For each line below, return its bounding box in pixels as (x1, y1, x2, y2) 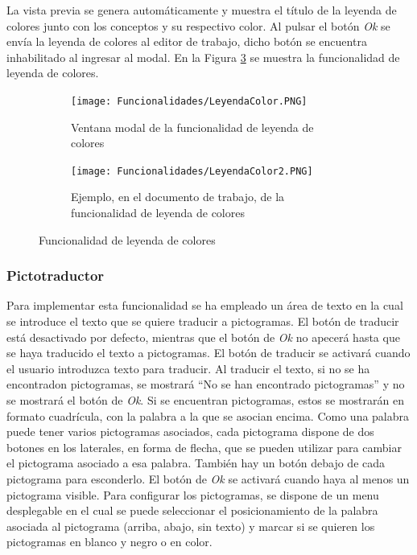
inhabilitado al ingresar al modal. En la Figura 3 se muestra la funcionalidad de (6, 48, 400, 65)
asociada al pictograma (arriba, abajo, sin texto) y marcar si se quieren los (6, 517, 375, 534)
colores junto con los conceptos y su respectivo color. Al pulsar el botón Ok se (6, 17, 390, 34)
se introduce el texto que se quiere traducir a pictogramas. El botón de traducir (6, 313, 399, 330)
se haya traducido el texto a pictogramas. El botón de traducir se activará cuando (6, 344, 411, 361)
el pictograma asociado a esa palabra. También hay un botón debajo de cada (6, 454, 386, 471)
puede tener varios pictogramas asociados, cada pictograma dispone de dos (6, 423, 374, 440)
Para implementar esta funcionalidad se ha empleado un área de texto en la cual (6, 297, 403, 314)
